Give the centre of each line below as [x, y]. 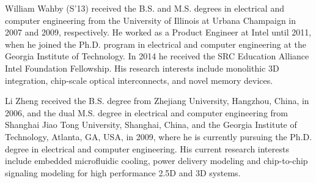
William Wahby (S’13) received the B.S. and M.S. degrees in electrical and [145, 8]
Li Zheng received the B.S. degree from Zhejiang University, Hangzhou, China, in [157, 101]
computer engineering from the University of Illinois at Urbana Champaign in [150, 20]
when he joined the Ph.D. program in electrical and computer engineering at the [156, 44]
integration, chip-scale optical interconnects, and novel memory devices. [139, 80]
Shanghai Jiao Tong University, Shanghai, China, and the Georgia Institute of [151, 125]
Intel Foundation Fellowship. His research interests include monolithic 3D [142, 68]
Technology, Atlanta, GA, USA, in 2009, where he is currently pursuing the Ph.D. [159, 136]
